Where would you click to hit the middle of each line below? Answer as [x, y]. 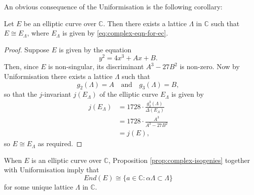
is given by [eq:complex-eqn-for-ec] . [115, 33]
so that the [20, 94]
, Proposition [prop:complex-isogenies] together [179, 160]
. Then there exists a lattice [145, 23]
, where [38, 33]
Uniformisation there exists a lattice [58, 76]
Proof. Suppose [27, 49]
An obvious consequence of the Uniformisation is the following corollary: [113, 6]
